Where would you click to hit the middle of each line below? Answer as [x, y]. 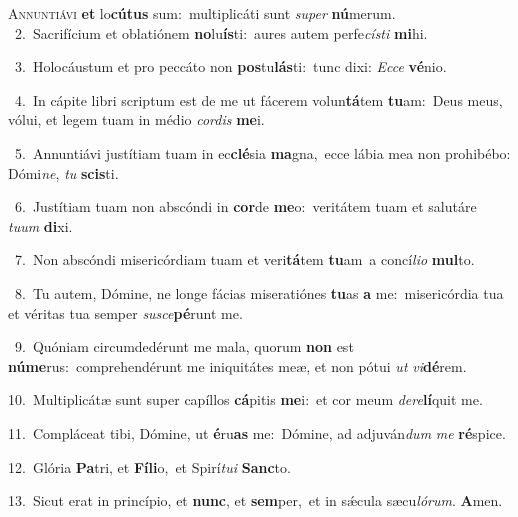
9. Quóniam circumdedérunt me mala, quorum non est [184, 346]
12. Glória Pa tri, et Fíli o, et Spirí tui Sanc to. [149, 466]
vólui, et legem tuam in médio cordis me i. [136, 119]
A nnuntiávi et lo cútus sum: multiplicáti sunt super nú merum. [202, 13]
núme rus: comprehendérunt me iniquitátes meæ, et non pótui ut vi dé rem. [237, 365]
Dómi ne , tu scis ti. [63, 172]
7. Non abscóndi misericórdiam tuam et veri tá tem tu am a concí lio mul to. [244, 259]
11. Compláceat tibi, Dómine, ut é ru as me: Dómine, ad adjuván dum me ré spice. [257, 432]
